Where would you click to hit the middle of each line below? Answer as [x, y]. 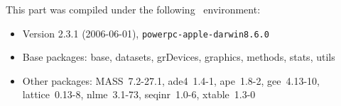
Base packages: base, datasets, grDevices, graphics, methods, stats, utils [179, 57]
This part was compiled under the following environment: [133, 9]
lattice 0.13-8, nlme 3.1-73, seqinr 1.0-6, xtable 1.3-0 [139, 94]
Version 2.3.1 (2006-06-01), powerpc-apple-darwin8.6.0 [146, 33]
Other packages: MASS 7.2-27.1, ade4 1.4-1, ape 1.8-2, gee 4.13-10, [171, 80]
